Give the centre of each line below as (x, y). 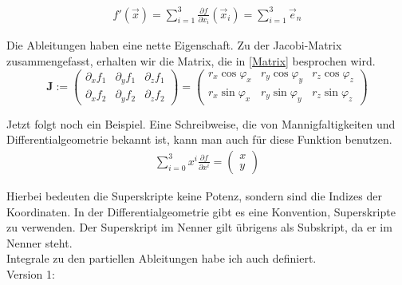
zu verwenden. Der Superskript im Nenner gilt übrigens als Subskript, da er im (199, 227)
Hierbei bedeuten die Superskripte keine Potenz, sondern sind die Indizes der (194, 195)
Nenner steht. (39, 242)
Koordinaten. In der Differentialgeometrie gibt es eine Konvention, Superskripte (201, 211)
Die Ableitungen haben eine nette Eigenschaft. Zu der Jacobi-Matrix (174, 45)
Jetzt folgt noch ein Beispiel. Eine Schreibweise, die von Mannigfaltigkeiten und (201, 123)
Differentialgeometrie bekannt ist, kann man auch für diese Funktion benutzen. (199, 139)
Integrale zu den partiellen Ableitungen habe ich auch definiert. (162, 258)
